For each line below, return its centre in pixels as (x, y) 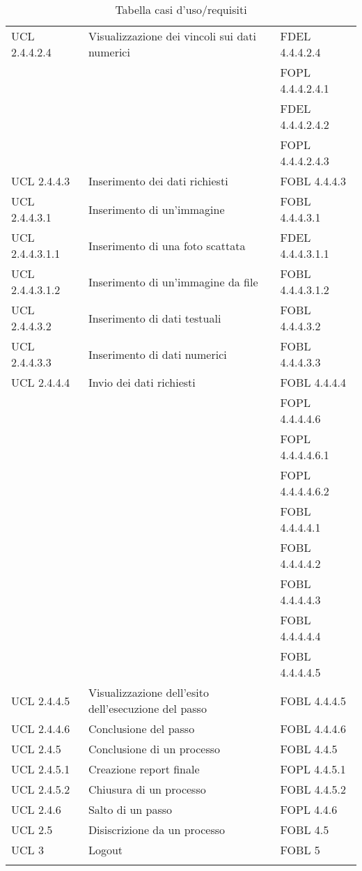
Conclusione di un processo (154, 749)
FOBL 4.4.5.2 (313, 789)
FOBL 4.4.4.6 (313, 729)
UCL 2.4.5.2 (41, 789)
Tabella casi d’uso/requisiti (181, 9)
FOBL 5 (300, 850)
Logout (105, 850)
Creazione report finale (144, 769)
